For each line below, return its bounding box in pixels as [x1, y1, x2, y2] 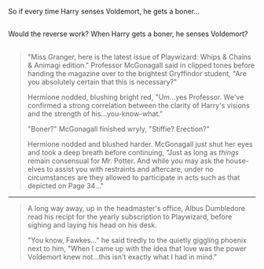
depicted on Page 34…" [27, 180, 104, 191]
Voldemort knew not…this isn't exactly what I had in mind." [27, 252, 218, 261]
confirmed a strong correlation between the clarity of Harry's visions [27, 100, 250, 110]
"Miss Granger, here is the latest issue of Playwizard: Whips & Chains [27, 52, 251, 61]
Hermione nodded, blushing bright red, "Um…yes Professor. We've [27, 92, 244, 101]
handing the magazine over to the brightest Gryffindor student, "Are [27, 68, 247, 78]
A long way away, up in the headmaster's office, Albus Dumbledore [27, 203, 246, 213]
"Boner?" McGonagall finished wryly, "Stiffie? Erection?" [27, 124, 210, 133]
